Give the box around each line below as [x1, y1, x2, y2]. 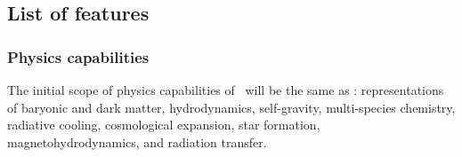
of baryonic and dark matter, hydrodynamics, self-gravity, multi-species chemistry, [7, 98, 456, 116]
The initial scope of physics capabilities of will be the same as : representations [7, 81, 444, 98]
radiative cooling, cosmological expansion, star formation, [7, 115, 320, 134]
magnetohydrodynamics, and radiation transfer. [7, 132, 267, 151]
